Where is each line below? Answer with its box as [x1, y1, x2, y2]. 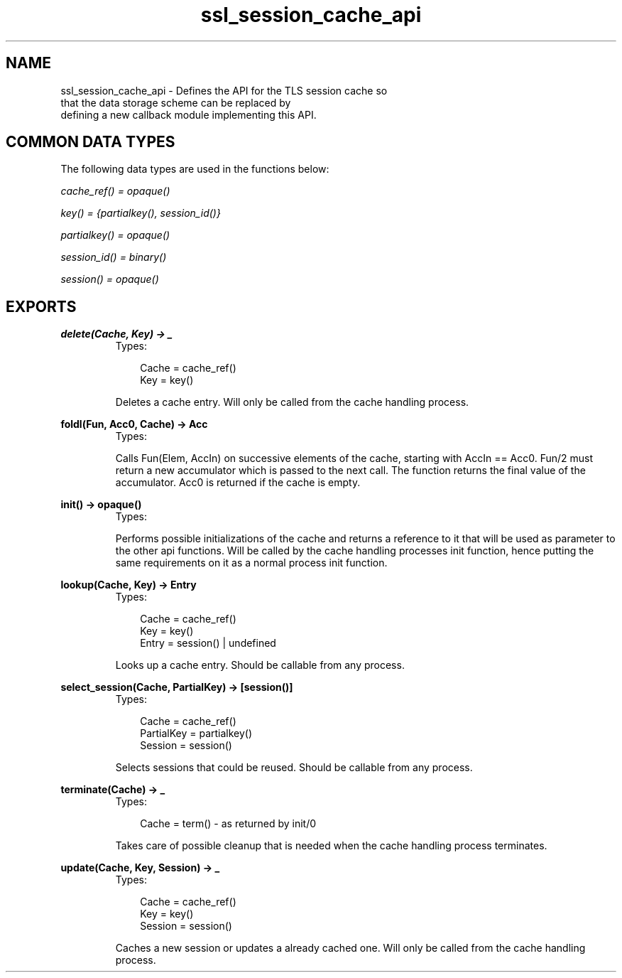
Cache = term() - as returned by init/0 [140, 817, 317, 830]
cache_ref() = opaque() [60, 185, 170, 198]
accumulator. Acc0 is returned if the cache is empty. [115, 476, 361, 489]
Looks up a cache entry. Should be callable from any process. [115, 659, 405, 672]
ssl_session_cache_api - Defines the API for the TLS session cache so [60, 84, 388, 97]
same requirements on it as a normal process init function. [115, 557, 388, 569]
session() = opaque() [60, 273, 159, 286]
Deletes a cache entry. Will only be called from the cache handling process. [115, 396, 469, 409]
